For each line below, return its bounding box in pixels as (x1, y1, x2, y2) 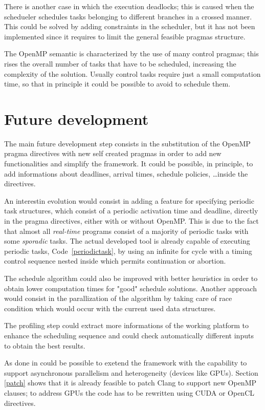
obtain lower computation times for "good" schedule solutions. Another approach (4, 283, 257, 293)
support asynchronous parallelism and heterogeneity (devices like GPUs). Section (4, 367, 258, 378)
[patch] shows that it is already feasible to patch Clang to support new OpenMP (4, 377, 257, 388)
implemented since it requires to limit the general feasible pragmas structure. (4, 31, 246, 41)
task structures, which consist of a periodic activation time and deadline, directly (4, 205, 258, 216)
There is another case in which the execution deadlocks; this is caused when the (4, 1, 254, 11)
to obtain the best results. (4, 340, 85, 351)
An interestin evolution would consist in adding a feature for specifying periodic (4, 195, 254, 206)
